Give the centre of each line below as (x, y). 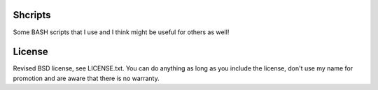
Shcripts (32, 15)
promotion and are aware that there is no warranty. (86, 78)
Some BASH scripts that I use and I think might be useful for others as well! (121, 32)
